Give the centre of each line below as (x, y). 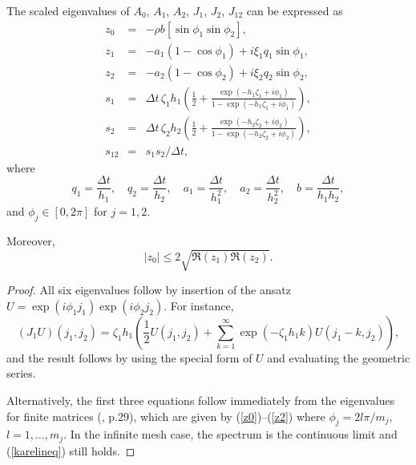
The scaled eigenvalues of (68, 10)
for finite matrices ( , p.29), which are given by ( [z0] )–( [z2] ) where (166, 416)
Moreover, (31, 241)
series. (21, 373)
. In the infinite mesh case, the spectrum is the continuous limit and (230, 434)
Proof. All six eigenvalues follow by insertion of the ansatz (149, 290)
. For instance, (199, 305)
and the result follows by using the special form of (129, 357)
